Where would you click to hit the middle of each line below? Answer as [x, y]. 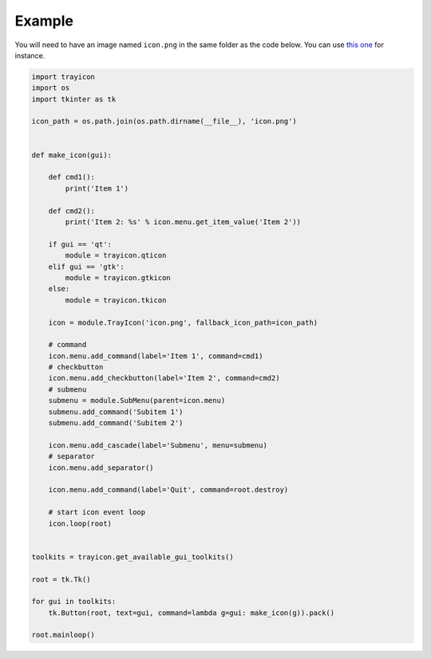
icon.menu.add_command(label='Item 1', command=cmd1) [156, 356]
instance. [30, 55]
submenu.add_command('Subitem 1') [116, 412]
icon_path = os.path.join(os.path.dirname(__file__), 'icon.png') [164, 121]
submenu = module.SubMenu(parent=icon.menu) [137, 401]
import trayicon [63, 77]
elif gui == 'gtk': [87, 266]
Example [44, 21]
